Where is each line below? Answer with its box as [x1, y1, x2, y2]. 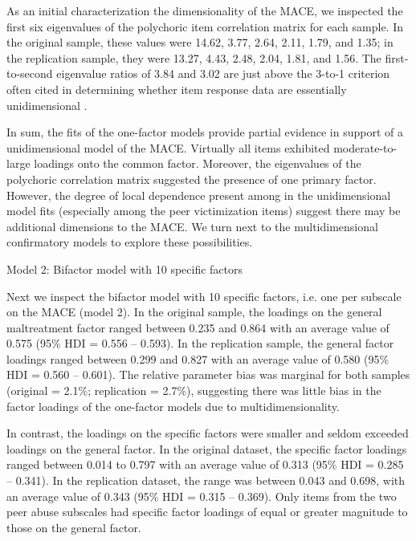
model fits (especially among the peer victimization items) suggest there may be [6, 202, 401, 219]
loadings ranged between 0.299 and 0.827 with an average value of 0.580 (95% [6, 350, 389, 367]
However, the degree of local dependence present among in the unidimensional [6, 186, 391, 203]
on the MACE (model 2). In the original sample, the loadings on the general [6, 303, 382, 320]
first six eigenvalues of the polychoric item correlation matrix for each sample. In [6, 18, 404, 35]
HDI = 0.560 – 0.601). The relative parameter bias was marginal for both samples [6, 366, 410, 383]
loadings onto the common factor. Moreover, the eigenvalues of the [34, 155, 361, 172]
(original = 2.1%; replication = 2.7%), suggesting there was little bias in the [6, 382, 381, 399]
